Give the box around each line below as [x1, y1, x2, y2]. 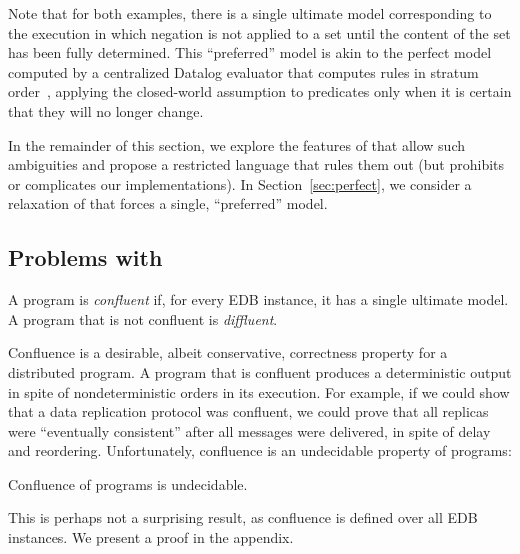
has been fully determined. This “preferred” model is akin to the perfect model [8, 42, 492, 63]
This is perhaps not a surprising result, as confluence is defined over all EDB [8, 507, 478, 528]
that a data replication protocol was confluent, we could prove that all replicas [8, 401, 489, 422]
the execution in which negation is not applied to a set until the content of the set [8, 22, 511, 43]
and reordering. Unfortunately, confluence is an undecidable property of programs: [8, 440, 512, 461]
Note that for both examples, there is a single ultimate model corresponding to [8, 3, 492, 23]
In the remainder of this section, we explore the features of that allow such [8, 134, 465, 155]
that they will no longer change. [8, 100, 204, 121]
